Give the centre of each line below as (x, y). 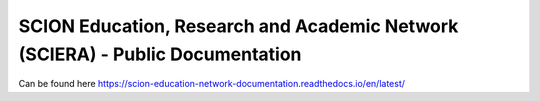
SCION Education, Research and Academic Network (238, 26)
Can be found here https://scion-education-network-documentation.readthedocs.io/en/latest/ (211, 84)
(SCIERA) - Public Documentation (160, 54)
